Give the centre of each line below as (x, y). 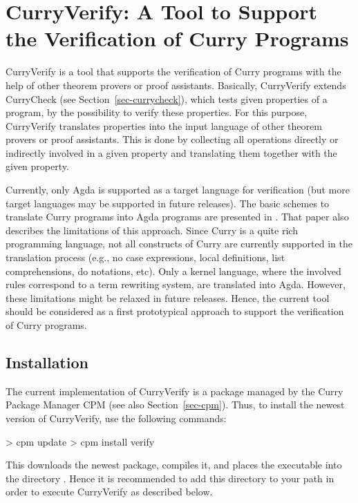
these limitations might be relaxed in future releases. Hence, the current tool (168, 297)
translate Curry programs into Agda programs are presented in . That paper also (177, 217)
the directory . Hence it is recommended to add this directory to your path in (170, 478)
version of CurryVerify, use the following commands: (116, 418)
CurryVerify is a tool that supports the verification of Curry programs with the (173, 72)
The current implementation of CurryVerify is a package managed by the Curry (175, 391)
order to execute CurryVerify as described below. (109, 492)
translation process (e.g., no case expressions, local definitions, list (145, 257)
